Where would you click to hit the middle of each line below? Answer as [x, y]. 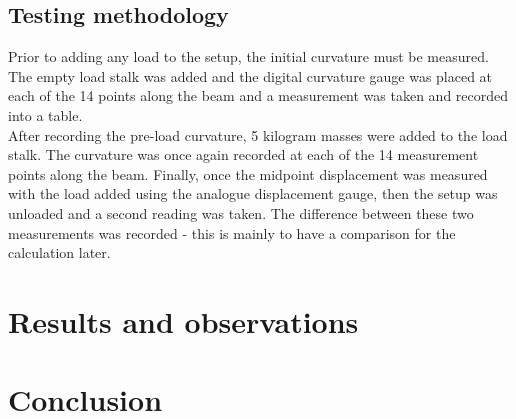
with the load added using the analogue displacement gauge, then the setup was [253, 193]
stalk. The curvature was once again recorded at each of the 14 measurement [243, 154]
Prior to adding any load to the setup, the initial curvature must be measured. [248, 56]
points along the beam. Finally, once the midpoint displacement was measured [248, 173]
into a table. [45, 114]
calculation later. [59, 252]
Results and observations [183, 320]
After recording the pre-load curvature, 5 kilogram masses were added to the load [258, 134]
